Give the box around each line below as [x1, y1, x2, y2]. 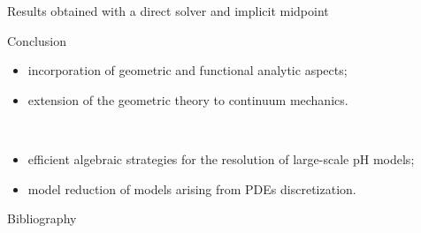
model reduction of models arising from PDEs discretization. [27, 179, 356, 198]
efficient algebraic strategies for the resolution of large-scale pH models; [27, 149, 415, 168]
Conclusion [7, 31, 66, 49]
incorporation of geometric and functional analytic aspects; [27, 61, 348, 79]
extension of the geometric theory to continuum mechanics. [27, 90, 348, 109]
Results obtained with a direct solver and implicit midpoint [7, 2, 329, 19]
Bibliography [7, 209, 77, 228]
